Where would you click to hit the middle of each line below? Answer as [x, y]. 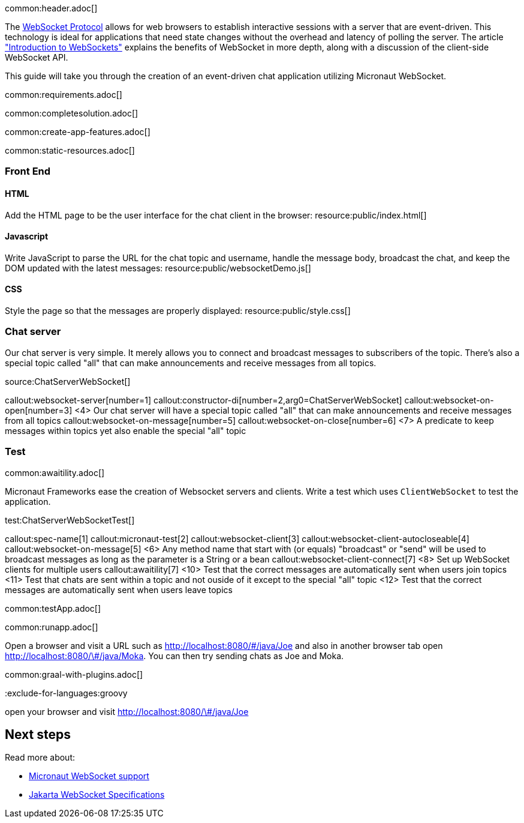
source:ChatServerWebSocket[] [68, 381]
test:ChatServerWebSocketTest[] [70, 520]
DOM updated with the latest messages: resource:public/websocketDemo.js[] [158, 268]
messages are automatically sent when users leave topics [119, 589]
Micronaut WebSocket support [89, 776]
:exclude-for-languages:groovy [66, 693]
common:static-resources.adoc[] [70, 150]
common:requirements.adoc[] [64, 95]
